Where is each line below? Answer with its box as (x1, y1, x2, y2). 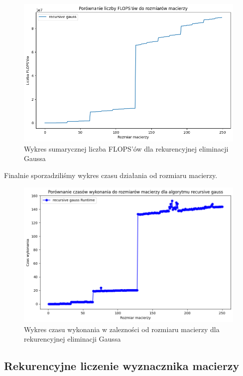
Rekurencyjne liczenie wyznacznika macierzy (4, 358, 240, 374)
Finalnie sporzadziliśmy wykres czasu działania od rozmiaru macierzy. (4, 170, 218, 180)
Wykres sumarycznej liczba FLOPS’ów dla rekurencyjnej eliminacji (24, 143, 229, 154)
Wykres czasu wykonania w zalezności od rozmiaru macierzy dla (24, 324, 220, 334)
